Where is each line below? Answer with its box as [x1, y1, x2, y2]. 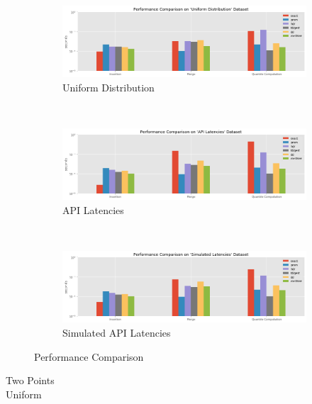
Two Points [6, 373, 55, 388]
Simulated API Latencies [62, 325, 171, 340]
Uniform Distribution [62, 79, 155, 94]
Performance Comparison [34, 349, 144, 364]
